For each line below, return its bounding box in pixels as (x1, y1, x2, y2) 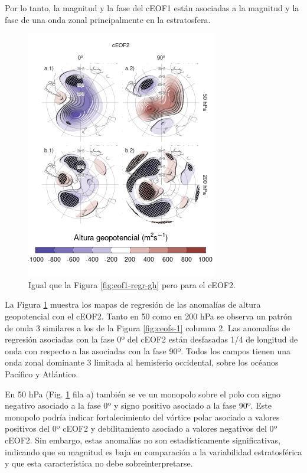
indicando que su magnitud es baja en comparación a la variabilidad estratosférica (5, 445, 302, 458)
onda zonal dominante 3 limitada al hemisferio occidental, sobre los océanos (5, 356, 279, 368)
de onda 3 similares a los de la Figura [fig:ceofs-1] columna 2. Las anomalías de (5, 321, 290, 334)
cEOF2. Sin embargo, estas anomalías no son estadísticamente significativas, (5, 433, 280, 446)
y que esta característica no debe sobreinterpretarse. (5, 457, 193, 469)
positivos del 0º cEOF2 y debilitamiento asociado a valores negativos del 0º (5, 422, 277, 435)
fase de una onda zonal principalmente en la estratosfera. (5, 13, 211, 25)
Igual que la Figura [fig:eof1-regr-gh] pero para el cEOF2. (28, 278, 236, 291)
